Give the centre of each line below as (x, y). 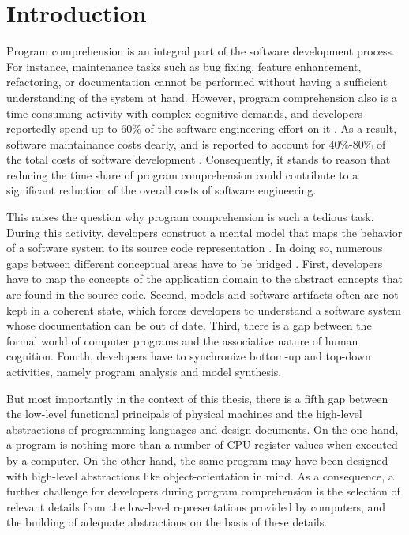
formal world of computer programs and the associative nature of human (182, 340)
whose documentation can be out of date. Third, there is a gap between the (189, 325)
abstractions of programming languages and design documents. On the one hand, (203, 429)
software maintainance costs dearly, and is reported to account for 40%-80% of (196, 143)
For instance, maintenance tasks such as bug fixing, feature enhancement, (184, 66)
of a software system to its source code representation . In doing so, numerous (195, 248)
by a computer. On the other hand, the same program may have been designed (197, 460)
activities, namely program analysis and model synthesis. (144, 371)
